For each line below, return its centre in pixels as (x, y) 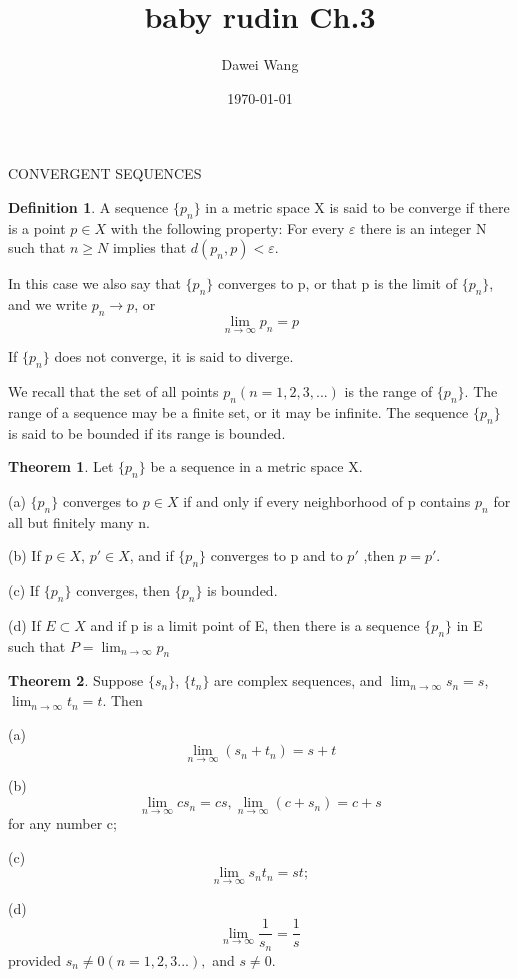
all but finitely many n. (79, 521)
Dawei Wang (260, 64)
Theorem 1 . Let (61, 466)
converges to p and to (276, 555)
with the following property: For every (227, 227)
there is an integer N (423, 227)
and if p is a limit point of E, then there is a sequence (255, 624)
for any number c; (62, 823)
